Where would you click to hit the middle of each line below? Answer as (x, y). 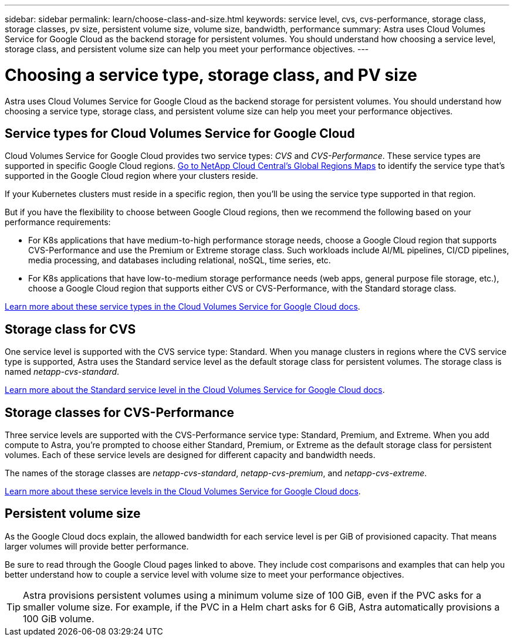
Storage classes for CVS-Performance (120, 412)
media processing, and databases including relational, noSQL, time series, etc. (180, 260)
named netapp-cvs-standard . (62, 372)
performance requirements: (58, 222)
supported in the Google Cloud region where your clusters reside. (131, 176)
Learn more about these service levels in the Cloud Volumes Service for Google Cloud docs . (183, 491)
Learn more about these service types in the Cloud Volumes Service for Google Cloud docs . (182, 307)
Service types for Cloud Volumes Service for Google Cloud (180, 133)
